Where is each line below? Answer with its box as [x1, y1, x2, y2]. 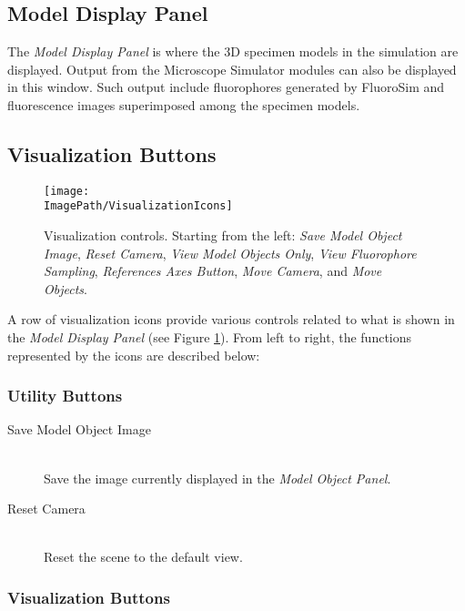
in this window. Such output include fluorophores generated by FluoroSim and [7, 77, 445, 97]
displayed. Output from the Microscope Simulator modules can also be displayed [7, 59, 457, 78]
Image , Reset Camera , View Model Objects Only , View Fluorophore [44, 243, 417, 262]
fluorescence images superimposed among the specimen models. [7, 95, 360, 114]
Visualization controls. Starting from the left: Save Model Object [44, 226, 402, 245]
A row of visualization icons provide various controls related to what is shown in [7, 310, 455, 329]
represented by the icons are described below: [7, 345, 260, 364]
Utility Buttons [7, 384, 123, 407]
